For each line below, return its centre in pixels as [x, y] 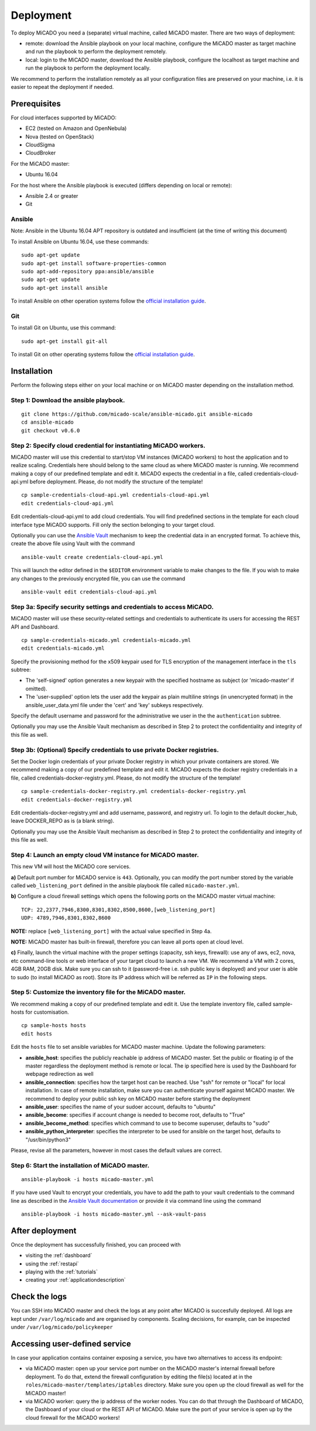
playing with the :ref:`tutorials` [61, 1272]
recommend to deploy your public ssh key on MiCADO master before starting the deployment [138, 1099]
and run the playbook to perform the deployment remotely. [96, 52]
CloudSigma [40, 145]
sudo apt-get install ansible [65, 288]
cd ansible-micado [48, 422]
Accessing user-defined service [71, 1344]
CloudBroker [41, 153]
